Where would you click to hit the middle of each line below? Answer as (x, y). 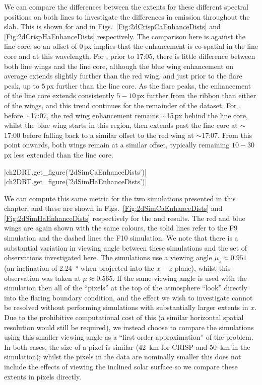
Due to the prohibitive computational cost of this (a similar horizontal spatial (124, 317)
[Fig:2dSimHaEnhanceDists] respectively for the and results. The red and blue (125, 218)
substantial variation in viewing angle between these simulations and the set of (125, 247)
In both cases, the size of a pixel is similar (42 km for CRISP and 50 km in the (127, 346)
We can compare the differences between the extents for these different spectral (126, 7)
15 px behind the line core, (207, 115)
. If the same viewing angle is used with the (180, 278)
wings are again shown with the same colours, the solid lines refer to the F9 (121, 228)
